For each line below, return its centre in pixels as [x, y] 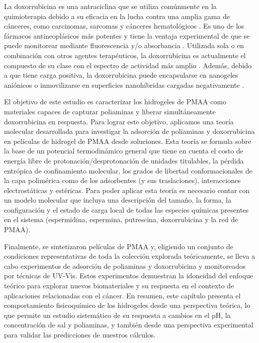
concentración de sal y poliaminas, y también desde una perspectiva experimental [129, 325]
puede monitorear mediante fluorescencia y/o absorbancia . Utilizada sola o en [124, 45]
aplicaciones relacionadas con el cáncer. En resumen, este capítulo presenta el [122, 295]
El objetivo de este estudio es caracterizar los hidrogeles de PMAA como [115, 102]
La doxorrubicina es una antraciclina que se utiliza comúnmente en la [110, 6]
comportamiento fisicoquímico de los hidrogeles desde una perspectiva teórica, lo [127, 305]
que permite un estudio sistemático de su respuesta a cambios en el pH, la [117, 315]
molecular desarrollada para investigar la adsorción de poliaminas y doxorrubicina [129, 131]
